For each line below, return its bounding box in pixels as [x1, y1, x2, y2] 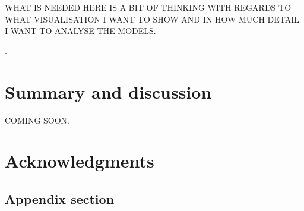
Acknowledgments [5, 149, 154, 173]
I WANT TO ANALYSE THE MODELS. [5, 24, 156, 37]
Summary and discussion [5, 79, 212, 103]
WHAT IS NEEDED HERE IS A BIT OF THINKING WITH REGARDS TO [5, 1, 292, 13]
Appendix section [5, 189, 115, 207]
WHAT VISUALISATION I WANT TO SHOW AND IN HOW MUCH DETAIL [5, 12, 300, 25]
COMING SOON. [5, 114, 70, 126]
